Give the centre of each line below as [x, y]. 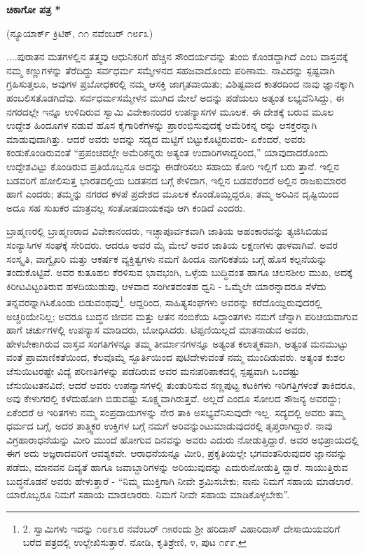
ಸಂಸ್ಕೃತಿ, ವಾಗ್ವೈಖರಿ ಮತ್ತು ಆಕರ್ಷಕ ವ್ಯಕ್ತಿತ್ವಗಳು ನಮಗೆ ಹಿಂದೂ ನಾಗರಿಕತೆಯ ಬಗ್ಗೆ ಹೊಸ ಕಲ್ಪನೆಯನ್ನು [167, 258]
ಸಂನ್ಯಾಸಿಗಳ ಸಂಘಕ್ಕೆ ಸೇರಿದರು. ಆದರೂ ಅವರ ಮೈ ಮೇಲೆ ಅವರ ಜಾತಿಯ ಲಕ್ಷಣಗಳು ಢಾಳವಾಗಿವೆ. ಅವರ [172, 244]
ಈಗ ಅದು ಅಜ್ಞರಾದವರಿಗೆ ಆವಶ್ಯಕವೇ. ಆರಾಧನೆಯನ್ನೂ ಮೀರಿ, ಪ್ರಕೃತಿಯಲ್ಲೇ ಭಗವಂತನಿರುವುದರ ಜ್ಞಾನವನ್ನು [177, 453]
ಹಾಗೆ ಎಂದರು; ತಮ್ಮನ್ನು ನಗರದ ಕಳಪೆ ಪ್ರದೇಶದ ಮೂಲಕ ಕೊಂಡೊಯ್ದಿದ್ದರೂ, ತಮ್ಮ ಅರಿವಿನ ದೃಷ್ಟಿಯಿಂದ [173, 194]
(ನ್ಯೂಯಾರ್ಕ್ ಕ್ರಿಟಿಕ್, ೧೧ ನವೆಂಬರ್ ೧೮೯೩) [80, 33]
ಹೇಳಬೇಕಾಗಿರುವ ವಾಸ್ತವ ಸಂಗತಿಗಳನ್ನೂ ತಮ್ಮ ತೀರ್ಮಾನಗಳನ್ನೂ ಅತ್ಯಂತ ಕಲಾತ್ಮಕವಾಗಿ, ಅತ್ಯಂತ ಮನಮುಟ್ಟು [177, 343]
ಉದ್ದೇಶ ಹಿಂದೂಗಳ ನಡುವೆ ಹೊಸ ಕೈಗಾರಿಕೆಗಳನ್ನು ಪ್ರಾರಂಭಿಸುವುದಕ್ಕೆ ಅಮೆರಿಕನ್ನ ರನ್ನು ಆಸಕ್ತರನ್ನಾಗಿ [162, 125]
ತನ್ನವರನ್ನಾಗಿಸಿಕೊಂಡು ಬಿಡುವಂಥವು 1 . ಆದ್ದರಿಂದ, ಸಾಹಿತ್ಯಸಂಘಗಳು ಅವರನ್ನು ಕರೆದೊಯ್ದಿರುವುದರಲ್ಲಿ [164, 301]
